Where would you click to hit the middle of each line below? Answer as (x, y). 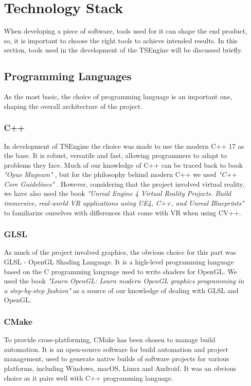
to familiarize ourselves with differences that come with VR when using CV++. (123, 212)
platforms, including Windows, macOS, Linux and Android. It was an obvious (120, 368)
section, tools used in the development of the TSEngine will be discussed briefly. (123, 50)
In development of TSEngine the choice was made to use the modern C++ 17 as (124, 146)
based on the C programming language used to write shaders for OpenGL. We (121, 271)
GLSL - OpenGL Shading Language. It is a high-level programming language (119, 262)
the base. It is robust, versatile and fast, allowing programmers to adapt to (116, 155)
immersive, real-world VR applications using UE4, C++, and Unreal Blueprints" (124, 203)
